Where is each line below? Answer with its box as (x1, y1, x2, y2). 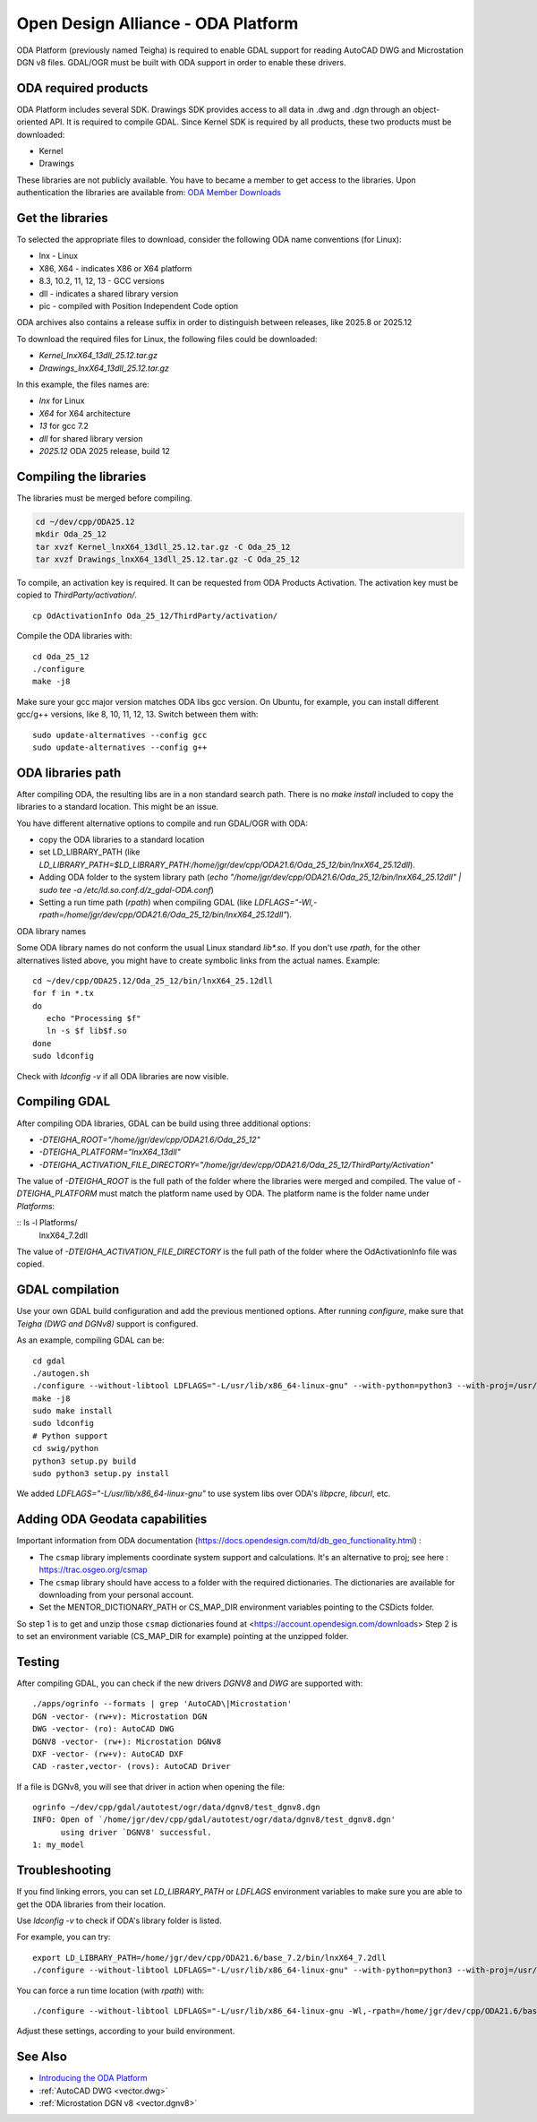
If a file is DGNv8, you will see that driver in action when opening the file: (16, 1781, 286, 1791)
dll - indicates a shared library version (38, 288, 179, 299)
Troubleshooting (16, 1863, 112, 1878)
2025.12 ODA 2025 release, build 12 (38, 445, 170, 456)
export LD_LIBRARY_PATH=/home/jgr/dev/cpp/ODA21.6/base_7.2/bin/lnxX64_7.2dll (32, 1953, 387, 1963)
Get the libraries (16, 210, 108, 226)
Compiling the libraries (16, 468, 147, 484)
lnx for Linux (38, 395, 85, 407)
